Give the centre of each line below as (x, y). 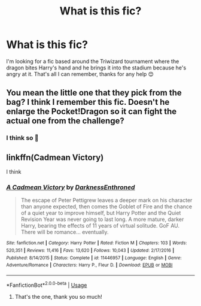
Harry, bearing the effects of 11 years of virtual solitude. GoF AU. (100, 226)
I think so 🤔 (22, 138)
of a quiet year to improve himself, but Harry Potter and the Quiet (101, 213)
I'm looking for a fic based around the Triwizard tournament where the (93, 61)
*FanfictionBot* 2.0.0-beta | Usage (47, 284)
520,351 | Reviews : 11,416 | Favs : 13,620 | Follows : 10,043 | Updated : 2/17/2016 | (90, 251)
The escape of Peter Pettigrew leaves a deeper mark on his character (106, 200)
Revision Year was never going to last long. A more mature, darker (102, 219)
